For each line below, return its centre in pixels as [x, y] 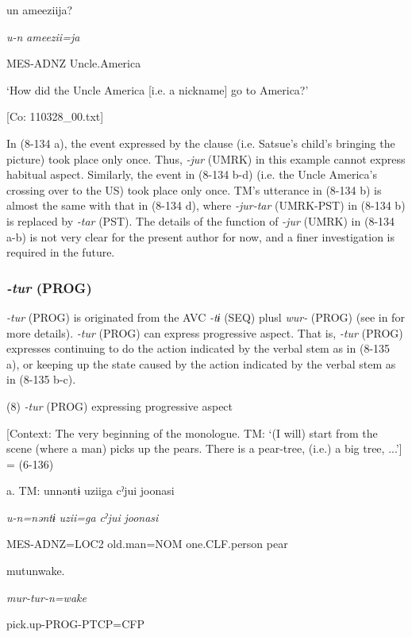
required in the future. [61, 252]
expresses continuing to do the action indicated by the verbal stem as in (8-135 [198, 348]
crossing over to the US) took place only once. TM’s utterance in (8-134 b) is [194, 189]
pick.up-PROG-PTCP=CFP [75, 624]
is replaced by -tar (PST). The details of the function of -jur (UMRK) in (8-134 [201, 220]
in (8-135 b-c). [41, 379]
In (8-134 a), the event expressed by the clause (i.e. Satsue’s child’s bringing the [201, 143]
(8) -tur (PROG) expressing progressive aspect [120, 405]
